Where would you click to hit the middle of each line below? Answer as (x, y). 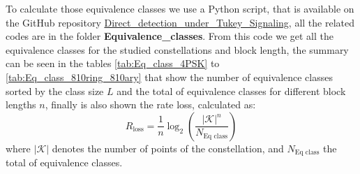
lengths (21, 104)
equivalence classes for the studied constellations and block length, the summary (177, 49)
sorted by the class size (55, 90)
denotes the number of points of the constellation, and (168, 148)
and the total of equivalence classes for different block (231, 90)
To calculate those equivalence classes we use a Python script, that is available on (180, 8)
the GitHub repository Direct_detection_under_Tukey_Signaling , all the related (180, 22)
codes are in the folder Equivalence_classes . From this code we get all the (170, 36)
